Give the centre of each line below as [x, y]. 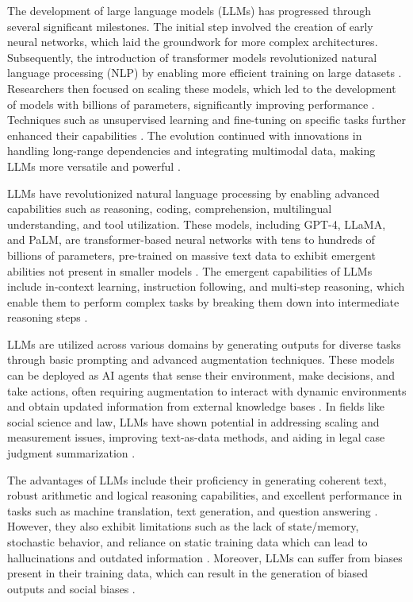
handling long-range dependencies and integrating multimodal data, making [191, 150]
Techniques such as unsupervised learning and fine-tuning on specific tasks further [206, 120]
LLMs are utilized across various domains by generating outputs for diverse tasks [204, 343]
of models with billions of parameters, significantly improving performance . [191, 104]
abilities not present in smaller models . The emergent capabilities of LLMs [190, 270]
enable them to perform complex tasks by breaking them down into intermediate [203, 301]
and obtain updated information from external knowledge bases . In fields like [196, 406]
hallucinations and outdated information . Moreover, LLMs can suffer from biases [205, 557]
